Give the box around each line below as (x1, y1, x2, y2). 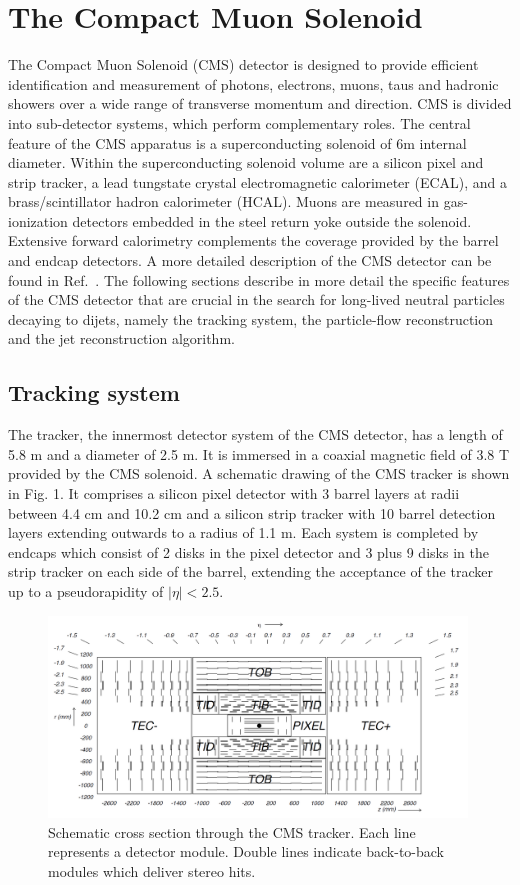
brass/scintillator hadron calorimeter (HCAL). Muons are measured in (8, 191, 439, 212)
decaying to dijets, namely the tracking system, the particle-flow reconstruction (8, 308, 494, 329)
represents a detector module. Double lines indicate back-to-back (48, 841, 445, 862)
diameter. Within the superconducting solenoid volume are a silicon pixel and (8, 152, 484, 173)
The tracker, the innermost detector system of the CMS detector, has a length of (8, 424, 503, 445)
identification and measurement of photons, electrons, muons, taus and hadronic (8, 73, 499, 94)
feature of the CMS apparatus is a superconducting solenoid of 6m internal (8, 132, 467, 153)
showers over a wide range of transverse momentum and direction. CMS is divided (8, 93, 512, 114)
